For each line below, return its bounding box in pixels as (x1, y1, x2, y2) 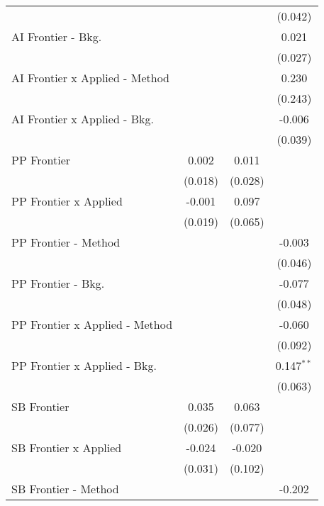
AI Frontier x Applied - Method (11, 69, 170, 86)
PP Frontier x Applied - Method (11, 316, 173, 332)
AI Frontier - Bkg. (11, 28, 102, 45)
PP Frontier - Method (11, 234, 121, 250)
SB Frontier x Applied (11, 439, 122, 456)
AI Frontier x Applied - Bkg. (11, 111, 154, 127)
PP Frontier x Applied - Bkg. (11, 357, 157, 373)
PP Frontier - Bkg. (11, 275, 105, 291)
